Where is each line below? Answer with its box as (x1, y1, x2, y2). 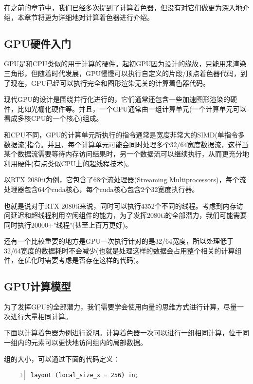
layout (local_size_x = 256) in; (31, 372, 139, 379)
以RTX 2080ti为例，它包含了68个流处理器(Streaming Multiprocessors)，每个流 (4, 174, 246, 185)
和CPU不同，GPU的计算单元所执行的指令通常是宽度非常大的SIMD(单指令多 (4, 129, 245, 139)
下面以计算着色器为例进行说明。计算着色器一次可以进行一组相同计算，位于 (4, 327, 242, 338)
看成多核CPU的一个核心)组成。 (4, 113, 103, 123)
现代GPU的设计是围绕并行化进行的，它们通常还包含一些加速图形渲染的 (4, 94, 231, 104)
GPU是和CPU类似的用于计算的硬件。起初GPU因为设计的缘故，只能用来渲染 (4, 58, 247, 69)
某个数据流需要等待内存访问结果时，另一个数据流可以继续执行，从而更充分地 (4, 149, 249, 159)
